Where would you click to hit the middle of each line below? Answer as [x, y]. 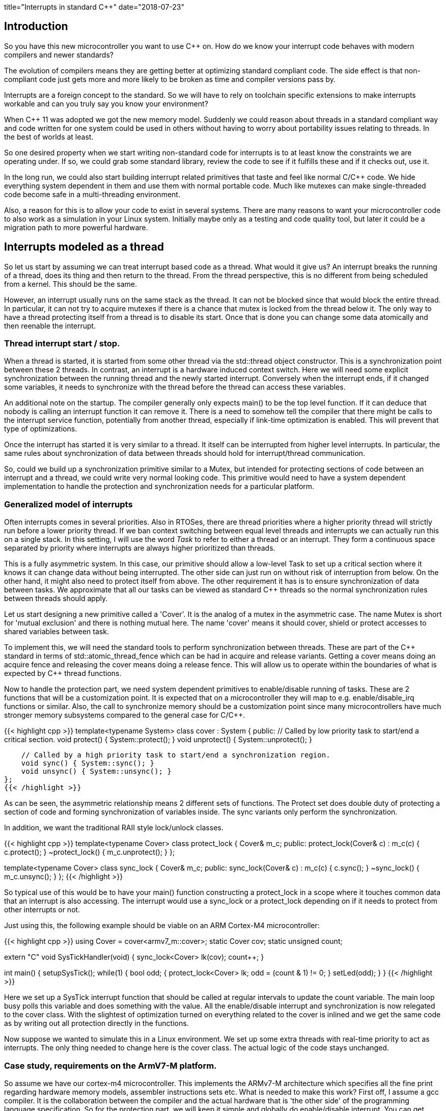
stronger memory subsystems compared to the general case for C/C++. [125, 715]
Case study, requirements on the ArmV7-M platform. [110, 1065]
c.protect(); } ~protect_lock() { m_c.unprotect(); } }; [90, 852]
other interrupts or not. [42, 910]
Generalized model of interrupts [68, 504]
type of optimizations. [41, 429]
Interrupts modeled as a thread [84, 247]
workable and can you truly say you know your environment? [106, 103]
